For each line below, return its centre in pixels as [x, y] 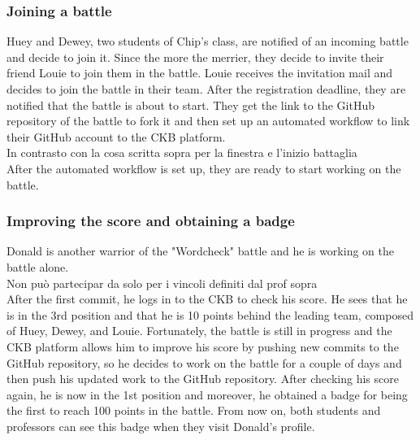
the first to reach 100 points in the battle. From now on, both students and [194, 410]
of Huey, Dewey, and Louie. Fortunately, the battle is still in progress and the [199, 331]
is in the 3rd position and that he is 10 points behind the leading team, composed [210, 314]
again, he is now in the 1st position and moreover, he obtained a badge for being [207, 394]
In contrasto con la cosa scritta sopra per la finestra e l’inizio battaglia [182, 152]
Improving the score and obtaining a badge [151, 221]
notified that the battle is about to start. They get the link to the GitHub [191, 105]
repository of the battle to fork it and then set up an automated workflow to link [208, 121]
